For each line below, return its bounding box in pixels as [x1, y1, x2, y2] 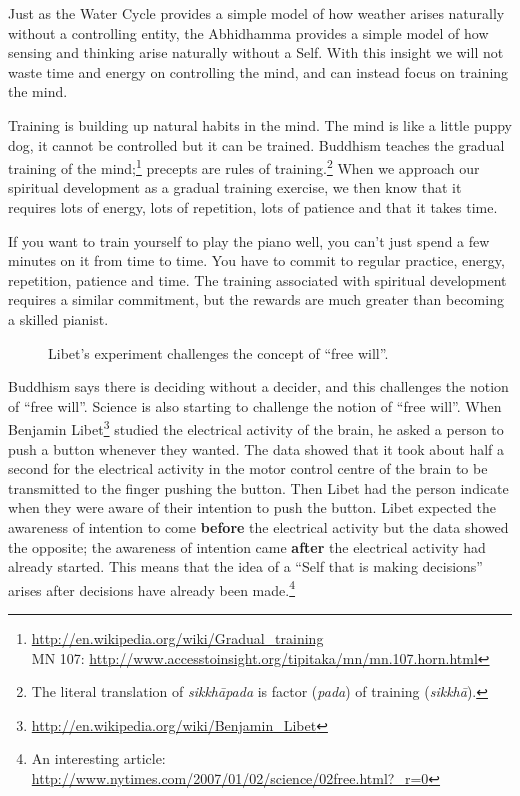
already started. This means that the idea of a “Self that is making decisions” [8, 556, 483, 577]
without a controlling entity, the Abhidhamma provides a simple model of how [8, 22, 489, 43]
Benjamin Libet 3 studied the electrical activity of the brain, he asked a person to [8, 416, 504, 439]
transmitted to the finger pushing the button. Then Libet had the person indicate [8, 477, 509, 498]
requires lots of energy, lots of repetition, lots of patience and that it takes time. [8, 197, 498, 217]
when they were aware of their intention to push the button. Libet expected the [8, 497, 497, 518]
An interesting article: [31, 748, 166, 769]
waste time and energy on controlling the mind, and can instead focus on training [8, 61, 509, 82]
